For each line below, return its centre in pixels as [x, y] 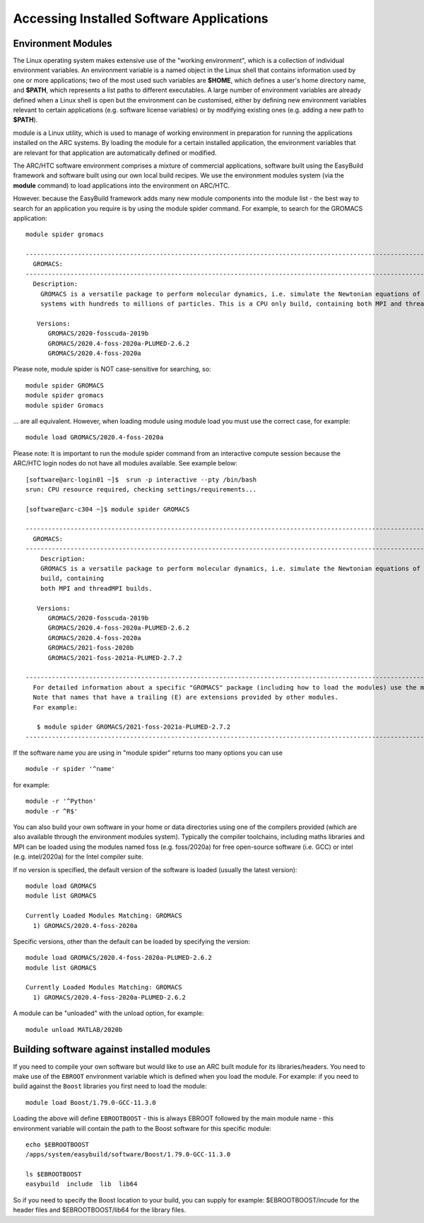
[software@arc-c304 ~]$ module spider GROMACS [108, 509]
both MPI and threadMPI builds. [96, 588]
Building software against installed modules [112, 1049]
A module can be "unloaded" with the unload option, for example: [108, 1013]
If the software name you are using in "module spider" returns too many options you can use [148, 753]
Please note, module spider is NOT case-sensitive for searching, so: [112, 369]
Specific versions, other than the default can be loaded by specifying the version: [132, 941]
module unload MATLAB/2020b [74, 1030]
